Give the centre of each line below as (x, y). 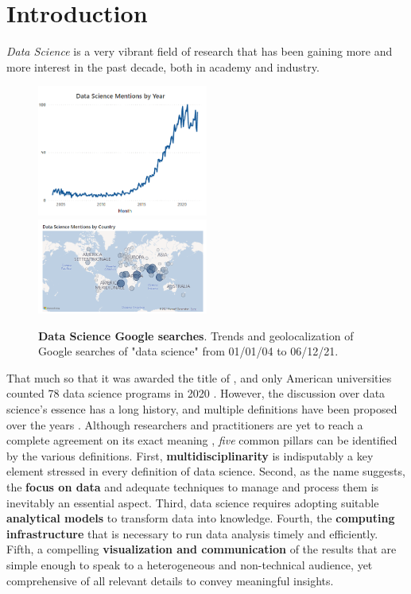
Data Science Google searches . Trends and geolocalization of (196, 335)
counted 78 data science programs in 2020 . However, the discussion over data (196, 393)
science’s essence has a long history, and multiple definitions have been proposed (202, 409)
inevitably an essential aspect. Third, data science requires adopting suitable (193, 502)
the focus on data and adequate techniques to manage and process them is (193, 486)
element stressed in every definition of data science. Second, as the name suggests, (206, 471)
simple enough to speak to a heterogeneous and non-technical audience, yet (190, 564)
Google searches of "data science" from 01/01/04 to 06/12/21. (188, 351)
